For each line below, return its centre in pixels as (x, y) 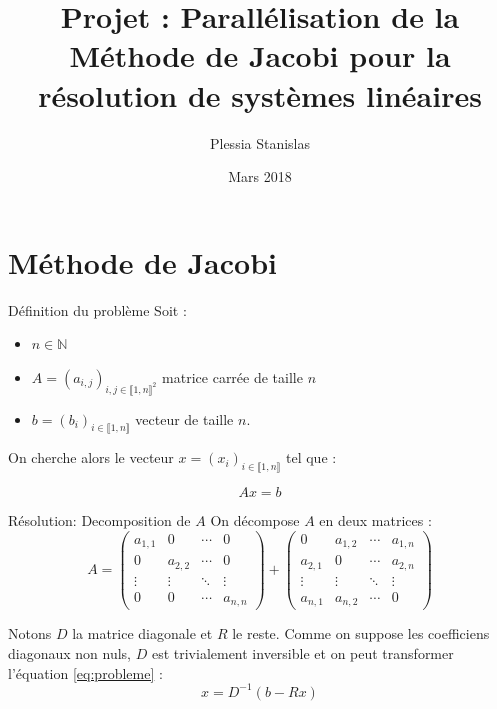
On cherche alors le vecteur (91, 457)
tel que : (311, 457)
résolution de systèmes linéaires (260, 94)
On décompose (255, 520)
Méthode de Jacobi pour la (260, 55)
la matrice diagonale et (142, 633)
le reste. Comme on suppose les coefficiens (361, 633)
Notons (30, 633)
